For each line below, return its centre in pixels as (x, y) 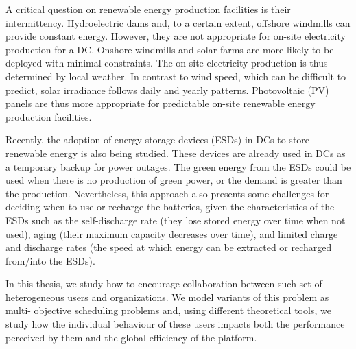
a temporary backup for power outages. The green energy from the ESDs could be (178, 166)
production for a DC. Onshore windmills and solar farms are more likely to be (170, 49)
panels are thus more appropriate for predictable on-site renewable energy (161, 103)
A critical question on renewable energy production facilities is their (148, 9)
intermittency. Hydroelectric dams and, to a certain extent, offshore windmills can (178, 22)
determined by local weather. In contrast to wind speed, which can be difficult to (176, 76)
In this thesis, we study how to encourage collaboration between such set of (164, 284)
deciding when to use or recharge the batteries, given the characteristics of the (170, 207)
